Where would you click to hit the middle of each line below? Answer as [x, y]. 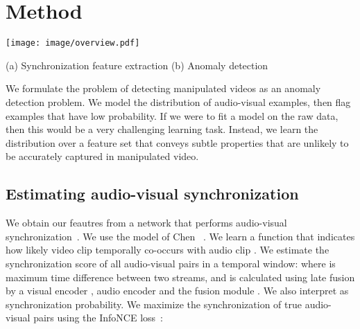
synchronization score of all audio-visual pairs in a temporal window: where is [171, 263]
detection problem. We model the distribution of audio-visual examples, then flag [178, 101]
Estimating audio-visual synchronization [152, 194]
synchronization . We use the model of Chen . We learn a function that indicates [180, 236]
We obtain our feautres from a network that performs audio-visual [146, 223]
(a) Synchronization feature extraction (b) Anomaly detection [137, 65]
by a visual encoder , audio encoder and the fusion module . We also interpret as [177, 291]
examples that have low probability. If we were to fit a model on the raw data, [172, 115]
